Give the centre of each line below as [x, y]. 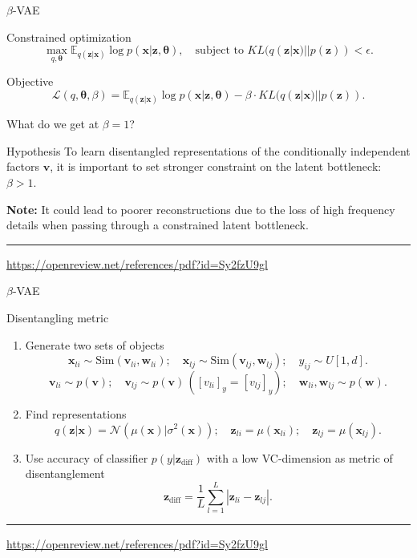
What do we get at [53, 124]
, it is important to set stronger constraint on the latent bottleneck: [216, 166]
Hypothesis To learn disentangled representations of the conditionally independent [208, 150]
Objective [30, 81]
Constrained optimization [69, 36]
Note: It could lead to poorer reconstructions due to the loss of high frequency [201, 209]
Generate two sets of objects [95, 344]
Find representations [76, 413]
